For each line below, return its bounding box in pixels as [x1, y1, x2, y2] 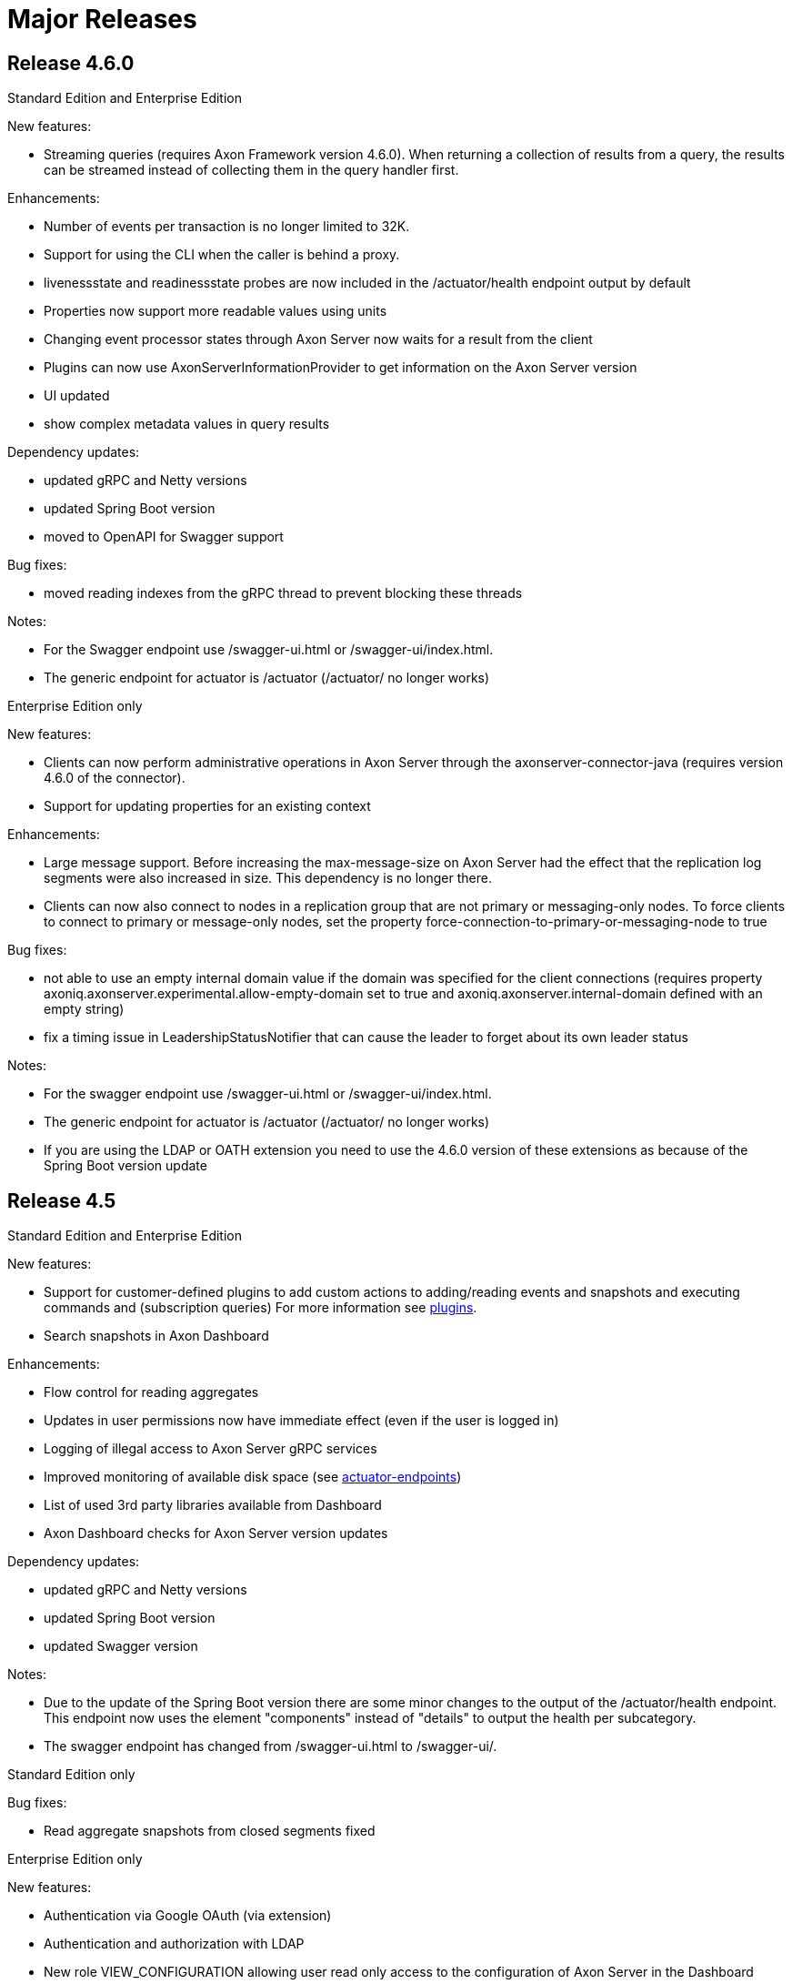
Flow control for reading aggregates [44, 1384, 259, 1401]
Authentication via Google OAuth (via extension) [44, 1908, 332, 1924]
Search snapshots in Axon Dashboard [44, 1328, 269, 1344]
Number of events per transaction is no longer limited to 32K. [44, 218, 410, 235]
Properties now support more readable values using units [44, 303, 387, 319]
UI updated [44, 388, 110, 404]
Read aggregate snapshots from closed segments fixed [44, 1823, 376, 1839]
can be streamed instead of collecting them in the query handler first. [44, 162, 459, 178]
